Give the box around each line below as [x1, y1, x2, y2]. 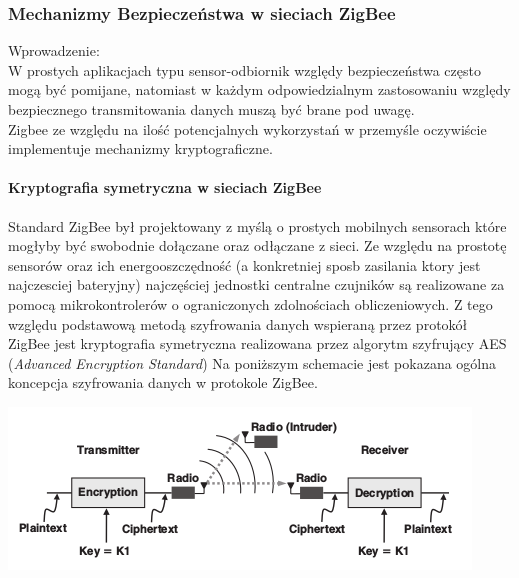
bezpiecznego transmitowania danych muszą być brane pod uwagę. [8, 99, 415, 119]
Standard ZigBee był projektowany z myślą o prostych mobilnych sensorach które [8, 215, 507, 236]
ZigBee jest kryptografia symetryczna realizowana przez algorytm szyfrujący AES [8, 333, 507, 354]
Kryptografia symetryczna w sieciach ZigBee [8, 177, 322, 198]
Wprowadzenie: [8, 40, 100, 61]
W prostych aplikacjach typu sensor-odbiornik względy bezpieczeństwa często [8, 59, 481, 80]
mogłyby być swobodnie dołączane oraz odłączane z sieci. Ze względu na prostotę [8, 235, 507, 256]
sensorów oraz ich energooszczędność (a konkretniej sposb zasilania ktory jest [8, 254, 481, 275]
